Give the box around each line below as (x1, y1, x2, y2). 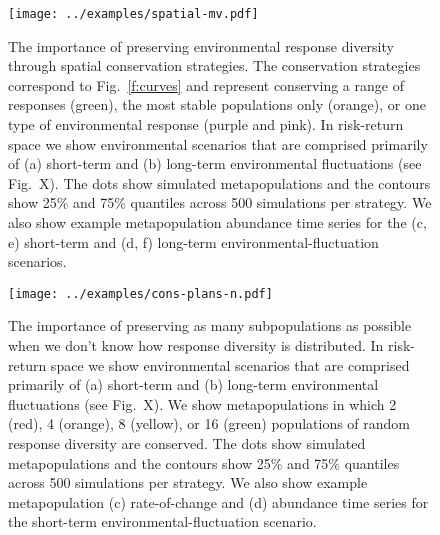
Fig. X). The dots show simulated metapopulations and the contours (8, 172, 431, 193)
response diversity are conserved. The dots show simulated (8, 433, 366, 453)
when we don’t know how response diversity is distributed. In (8, 335, 384, 356)
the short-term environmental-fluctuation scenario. (8, 511, 317, 532)
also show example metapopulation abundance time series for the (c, (8, 212, 427, 232)
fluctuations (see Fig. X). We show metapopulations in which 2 (8, 393, 397, 414)
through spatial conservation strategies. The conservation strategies (8, 55, 421, 76)
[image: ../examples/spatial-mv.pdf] (8, 7, 259, 21)
